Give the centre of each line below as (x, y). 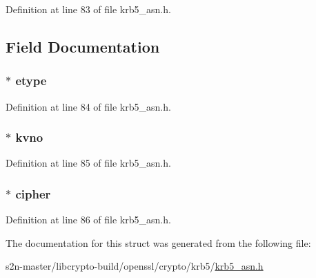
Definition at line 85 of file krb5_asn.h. (88, 163)
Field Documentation (83, 46)
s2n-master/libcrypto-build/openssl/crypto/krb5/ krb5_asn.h (135, 266)
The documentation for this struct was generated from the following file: (158, 242)
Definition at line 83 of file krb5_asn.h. (88, 9)
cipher (33, 193)
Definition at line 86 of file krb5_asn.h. (88, 220)
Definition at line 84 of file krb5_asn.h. (88, 106)
